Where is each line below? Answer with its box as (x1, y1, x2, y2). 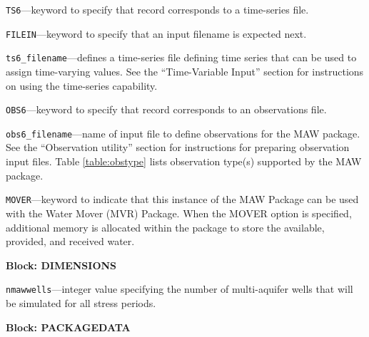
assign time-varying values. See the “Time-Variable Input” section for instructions (6, 63, 364, 78)
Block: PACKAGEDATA (6, 319, 131, 334)
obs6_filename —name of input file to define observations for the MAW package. (6, 125, 360, 140)
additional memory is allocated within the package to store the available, (6, 219, 325, 234)
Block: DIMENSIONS (6, 257, 117, 272)
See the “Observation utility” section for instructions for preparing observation (6, 140, 350, 155)
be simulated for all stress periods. (6, 295, 156, 310)
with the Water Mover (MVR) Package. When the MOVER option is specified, (6, 205, 352, 220)
